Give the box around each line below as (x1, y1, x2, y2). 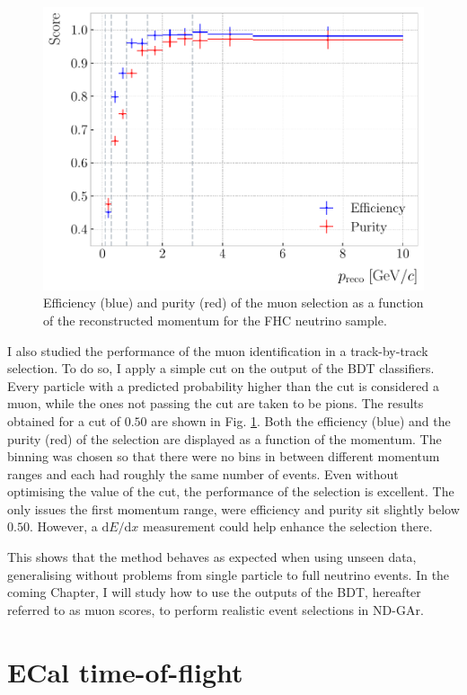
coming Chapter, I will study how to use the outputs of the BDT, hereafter (7, 583, 421, 601)
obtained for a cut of (7, 411, 121, 430)
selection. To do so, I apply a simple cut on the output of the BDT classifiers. (7, 359, 435, 378)
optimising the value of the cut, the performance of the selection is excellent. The (7, 482, 454, 501)
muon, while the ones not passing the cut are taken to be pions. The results (7, 394, 424, 413)
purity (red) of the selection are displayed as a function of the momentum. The (7, 429, 442, 448)
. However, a (29, 517, 98, 536)
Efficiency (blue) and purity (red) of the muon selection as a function (43, 293, 424, 312)
